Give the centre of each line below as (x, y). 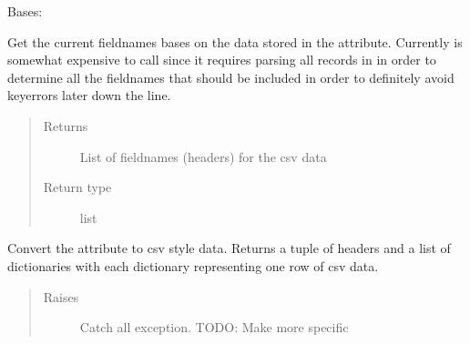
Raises (61, 296)
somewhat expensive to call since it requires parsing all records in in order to (222, 60)
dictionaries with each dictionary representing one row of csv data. (193, 265)
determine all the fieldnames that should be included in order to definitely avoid (231, 77)
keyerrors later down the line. (89, 95)
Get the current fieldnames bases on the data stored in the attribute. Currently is (235, 41)
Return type (77, 187)
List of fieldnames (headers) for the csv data (203, 156)
